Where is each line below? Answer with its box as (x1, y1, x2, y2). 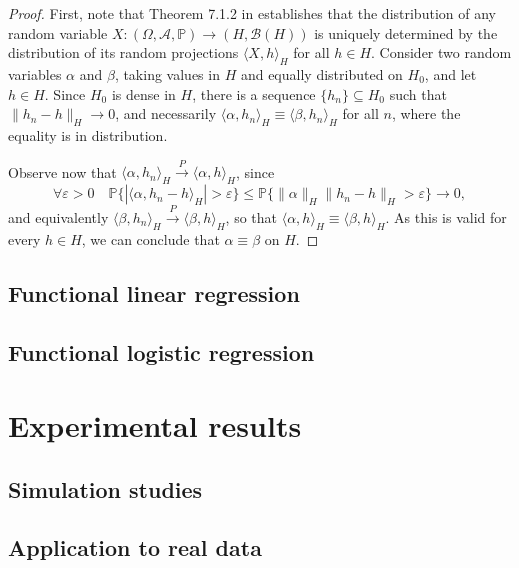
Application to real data (8, 532, 262, 563)
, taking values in (114, 63, 220, 84)
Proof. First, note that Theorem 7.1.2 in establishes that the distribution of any (8, 3, 496, 23)
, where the (391, 103, 461, 124)
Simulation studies (8, 473, 203, 504)
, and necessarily (115, 103, 217, 124)
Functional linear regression (8, 277, 300, 308)
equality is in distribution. (8, 124, 168, 145)
